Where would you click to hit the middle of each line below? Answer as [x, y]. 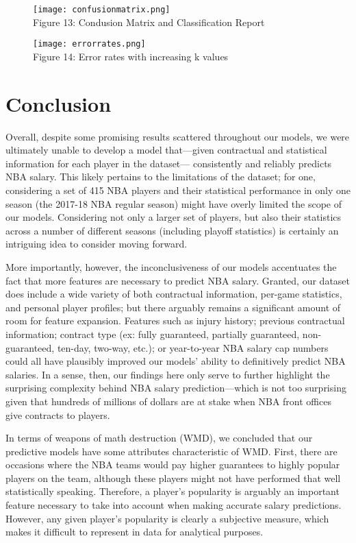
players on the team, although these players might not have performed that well [173, 478]
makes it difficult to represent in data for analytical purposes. [135, 532]
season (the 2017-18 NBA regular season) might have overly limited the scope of [174, 203]
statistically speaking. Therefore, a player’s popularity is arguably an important [173, 491]
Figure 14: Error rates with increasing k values [131, 56]
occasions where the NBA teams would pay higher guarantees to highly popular [173, 464]
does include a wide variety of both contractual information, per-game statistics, [174, 294]
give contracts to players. [58, 414]
